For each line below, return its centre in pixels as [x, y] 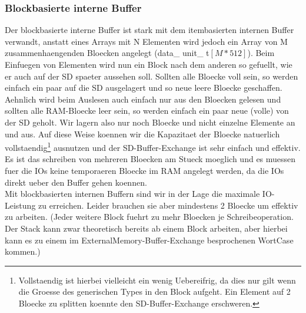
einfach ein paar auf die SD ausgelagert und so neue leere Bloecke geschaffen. [144, 88]
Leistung [20, 205]
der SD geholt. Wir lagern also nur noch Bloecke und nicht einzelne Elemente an [150, 122]
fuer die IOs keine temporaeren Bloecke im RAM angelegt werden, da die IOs [144, 170]
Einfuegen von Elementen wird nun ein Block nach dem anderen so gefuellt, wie [149, 64]
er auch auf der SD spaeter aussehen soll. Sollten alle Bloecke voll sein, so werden [152, 76]
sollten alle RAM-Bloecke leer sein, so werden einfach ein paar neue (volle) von [147, 111]
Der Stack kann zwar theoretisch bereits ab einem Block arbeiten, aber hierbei [146, 228]
